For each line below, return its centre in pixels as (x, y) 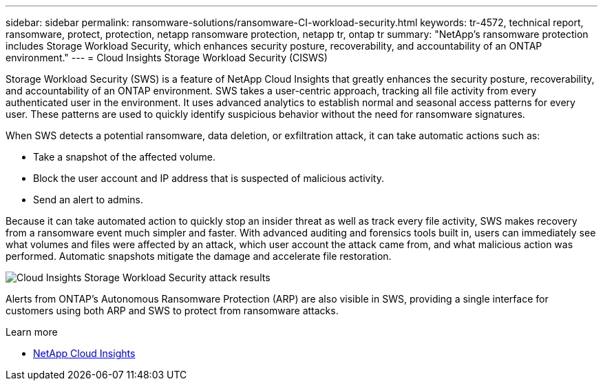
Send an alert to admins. (88, 200)
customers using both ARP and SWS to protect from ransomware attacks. (172, 311)
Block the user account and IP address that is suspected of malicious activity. (209, 178)
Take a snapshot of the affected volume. (124, 157)
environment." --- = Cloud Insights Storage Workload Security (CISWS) (167, 58)
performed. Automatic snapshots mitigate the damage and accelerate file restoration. (199, 256)
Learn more (32, 332)
